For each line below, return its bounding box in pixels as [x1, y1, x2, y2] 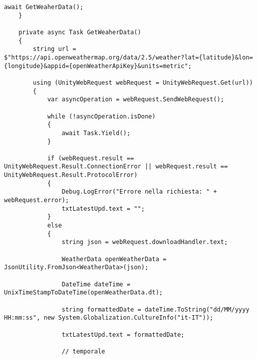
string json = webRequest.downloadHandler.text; [61, 238, 228, 246]
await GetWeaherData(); [4, 4, 84, 11]
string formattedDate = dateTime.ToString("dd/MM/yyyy [61, 306, 249, 313]
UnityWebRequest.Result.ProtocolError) [4, 171, 138, 179]
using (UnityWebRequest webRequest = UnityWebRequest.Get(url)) [33, 79, 253, 86]
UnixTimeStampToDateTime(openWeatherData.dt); [4, 289, 163, 296]
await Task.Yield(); [61, 129, 131, 137]
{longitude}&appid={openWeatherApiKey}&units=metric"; [4, 62, 192, 70]
